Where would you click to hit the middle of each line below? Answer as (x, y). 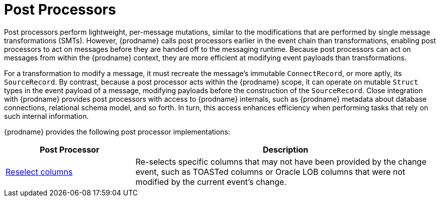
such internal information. (47, 116)
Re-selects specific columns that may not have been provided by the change (281, 161)
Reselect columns (39, 172)
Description (285, 149)
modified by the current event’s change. (211, 182)
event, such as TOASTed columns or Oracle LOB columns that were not (270, 172)
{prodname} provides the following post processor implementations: (117, 131)
